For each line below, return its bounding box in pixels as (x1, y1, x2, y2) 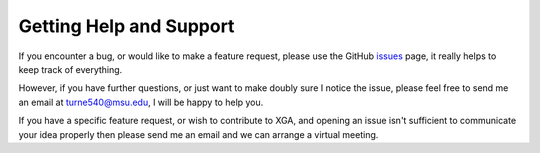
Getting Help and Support (18, 15, 235, 37)
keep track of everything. (18, 63, 123, 75)
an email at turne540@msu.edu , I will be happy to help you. (18, 96, 264, 108)
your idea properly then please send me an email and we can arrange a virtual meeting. (18, 128, 379, 140)
